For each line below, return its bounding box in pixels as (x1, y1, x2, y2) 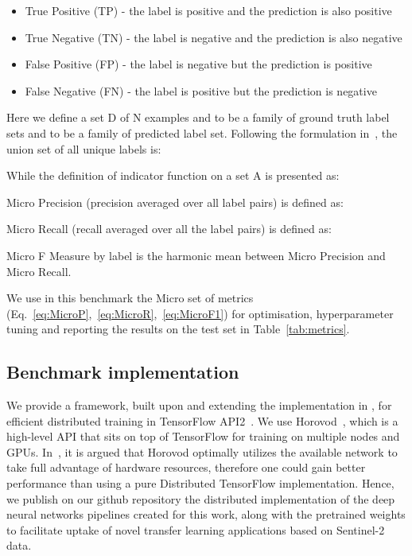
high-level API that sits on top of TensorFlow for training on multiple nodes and (6, 428, 400, 445)
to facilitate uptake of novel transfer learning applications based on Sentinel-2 (6, 521, 385, 538)
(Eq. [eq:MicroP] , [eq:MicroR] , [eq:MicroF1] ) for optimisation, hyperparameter (6, 305, 394, 321)
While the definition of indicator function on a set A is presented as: (6, 167, 340, 184)
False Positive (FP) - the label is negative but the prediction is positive (25, 56, 372, 72)
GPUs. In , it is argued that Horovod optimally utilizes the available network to (6, 443, 398, 460)
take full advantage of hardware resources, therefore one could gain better (6, 459, 366, 476)
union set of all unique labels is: (6, 140, 161, 157)
